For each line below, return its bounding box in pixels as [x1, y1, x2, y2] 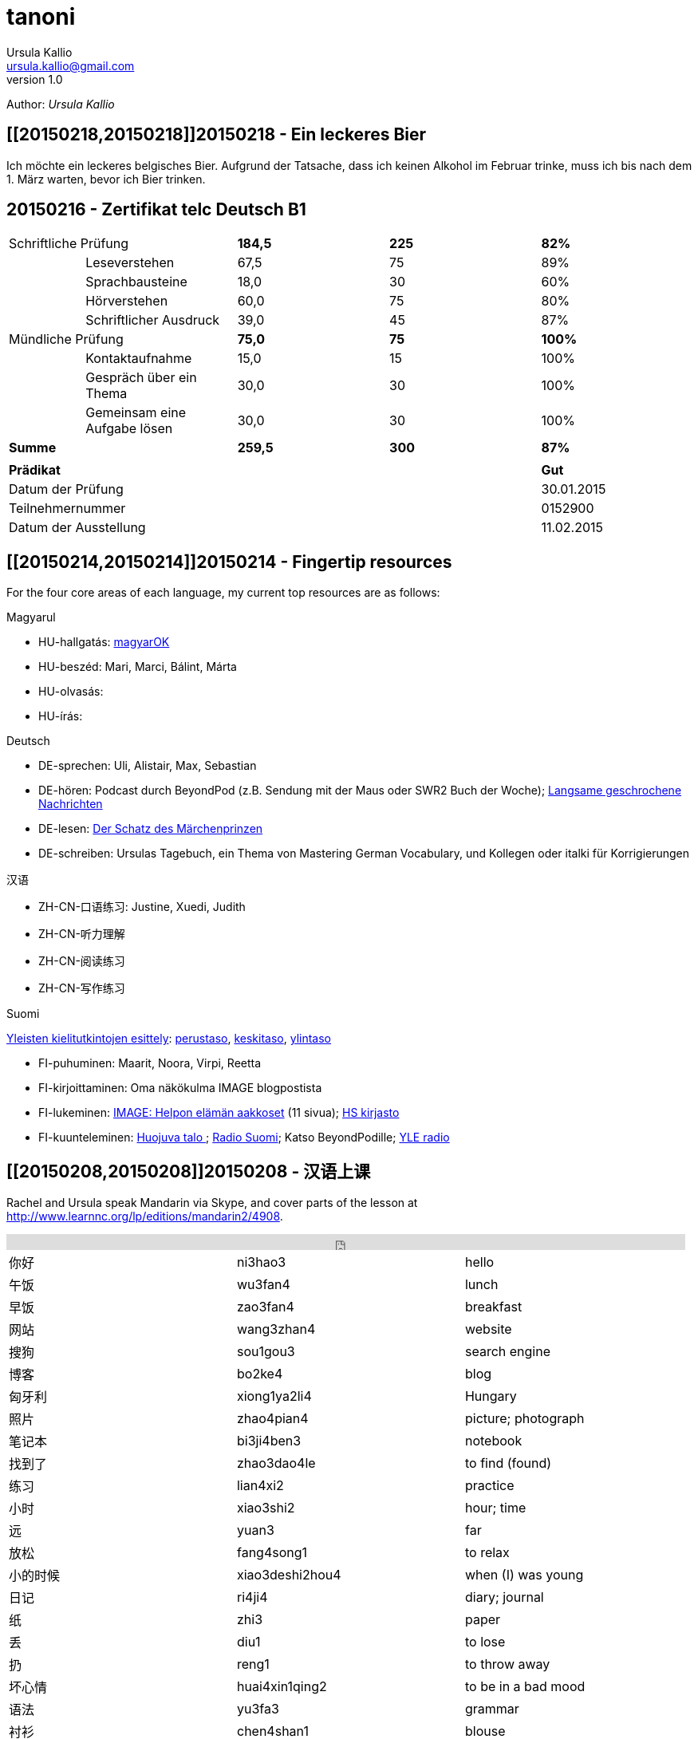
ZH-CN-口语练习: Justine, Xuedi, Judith [38, 900, 246, 914]
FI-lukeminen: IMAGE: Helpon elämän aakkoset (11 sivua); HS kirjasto [38, 1106, 400, 1120]
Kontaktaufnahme [85, 350, 192, 367]
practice [464, 1477, 515, 1494]
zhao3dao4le [236, 1455, 316, 1472]
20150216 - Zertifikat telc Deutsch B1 [6, 199, 306, 220]
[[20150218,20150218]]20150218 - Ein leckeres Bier [6, 124, 427, 145]
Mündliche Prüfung [9, 331, 124, 348]
